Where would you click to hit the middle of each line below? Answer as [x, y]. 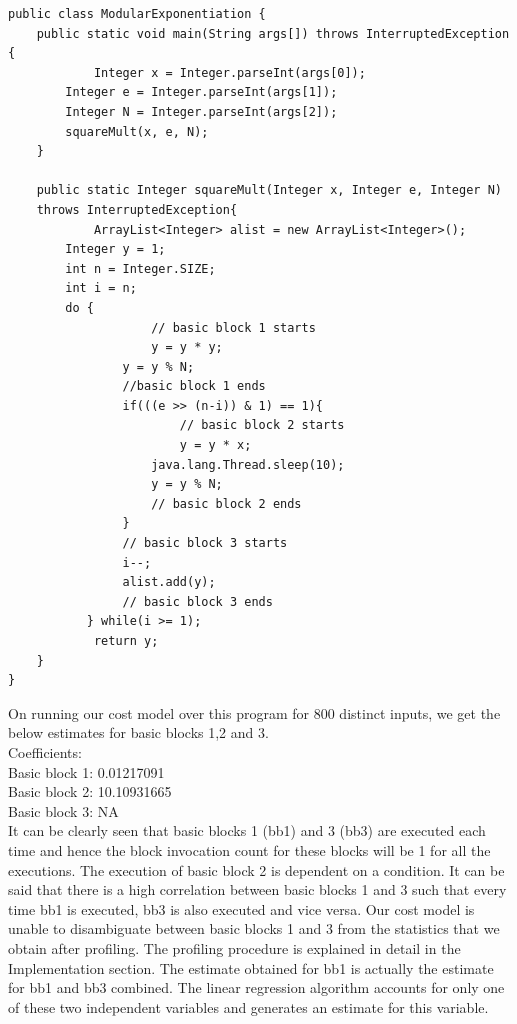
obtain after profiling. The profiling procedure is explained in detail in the [234, 947]
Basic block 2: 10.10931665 [90, 791]
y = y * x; [215, 445]
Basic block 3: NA [63, 810]
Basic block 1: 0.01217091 [86, 771]
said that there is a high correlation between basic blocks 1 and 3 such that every [257, 889]
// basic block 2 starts [262, 425]
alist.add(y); [169, 582]
